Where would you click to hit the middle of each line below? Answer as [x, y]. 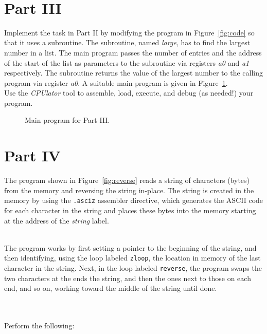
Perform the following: [39, 326]
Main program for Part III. [67, 120]
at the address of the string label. [57, 220]
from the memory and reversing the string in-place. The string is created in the [129, 190]
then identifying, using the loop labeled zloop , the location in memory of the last [132, 258]
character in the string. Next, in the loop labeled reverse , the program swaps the [133, 268]
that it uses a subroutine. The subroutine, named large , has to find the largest [127, 42]
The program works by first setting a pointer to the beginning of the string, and [130, 247]
